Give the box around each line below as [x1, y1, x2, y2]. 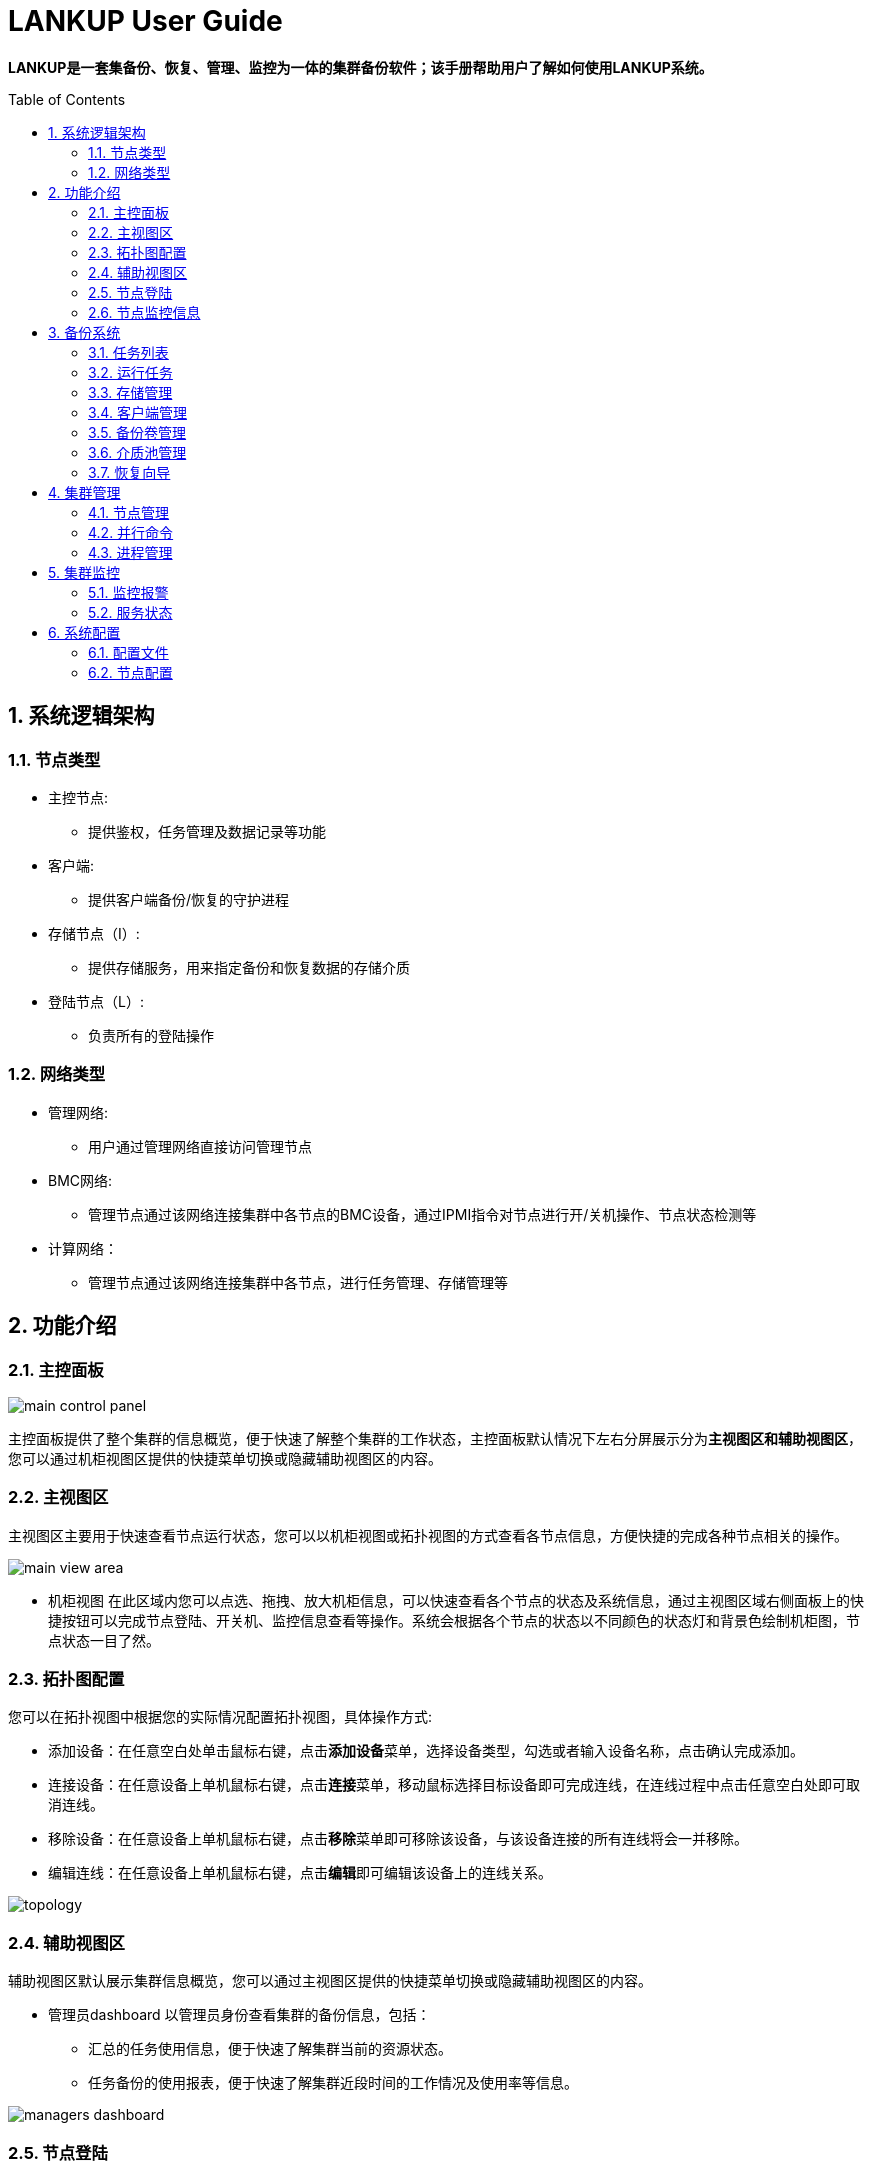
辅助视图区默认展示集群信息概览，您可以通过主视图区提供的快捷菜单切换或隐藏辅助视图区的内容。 [8, 1972, 652, 1990]
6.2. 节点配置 [88, 663, 173, 681]
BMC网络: [48, 1171, 113, 1189]
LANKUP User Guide [8, 4, 283, 38]
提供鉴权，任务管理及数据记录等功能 [88, 822, 326, 840]
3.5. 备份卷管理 [88, 423, 187, 441]
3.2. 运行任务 [88, 363, 173, 381]
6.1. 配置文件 [88, 643, 169, 661]
